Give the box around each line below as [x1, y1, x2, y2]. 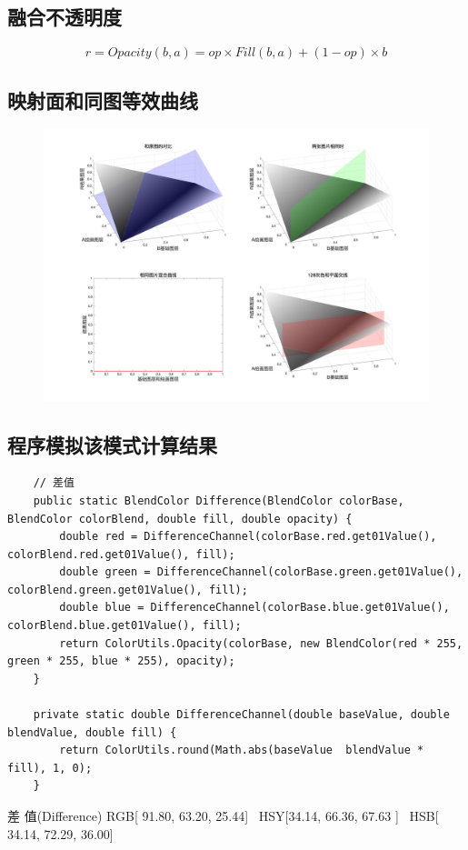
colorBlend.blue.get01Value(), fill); [7, 619, 242, 633]
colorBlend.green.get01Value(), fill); [7, 583, 248, 596]
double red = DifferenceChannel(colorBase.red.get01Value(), [59, 530, 437, 544]
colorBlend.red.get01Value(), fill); [7, 547, 235, 561]
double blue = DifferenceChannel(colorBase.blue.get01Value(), [59, 601, 450, 615]
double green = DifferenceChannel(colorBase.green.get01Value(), [59, 565, 463, 579]
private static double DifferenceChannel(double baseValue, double [33, 708, 450, 722]
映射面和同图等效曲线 [7, 85, 198, 114]
